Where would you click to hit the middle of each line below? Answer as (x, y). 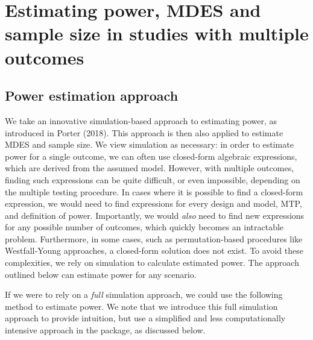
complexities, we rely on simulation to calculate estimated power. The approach (152, 263)
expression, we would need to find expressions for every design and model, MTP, (153, 203)
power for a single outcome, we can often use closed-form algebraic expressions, (151, 156)
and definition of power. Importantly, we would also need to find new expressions (155, 215)
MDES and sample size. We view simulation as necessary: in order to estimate (149, 144)
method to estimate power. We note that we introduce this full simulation (141, 306)
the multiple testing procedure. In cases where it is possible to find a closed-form (154, 191)
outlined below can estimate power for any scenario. (101, 274)
